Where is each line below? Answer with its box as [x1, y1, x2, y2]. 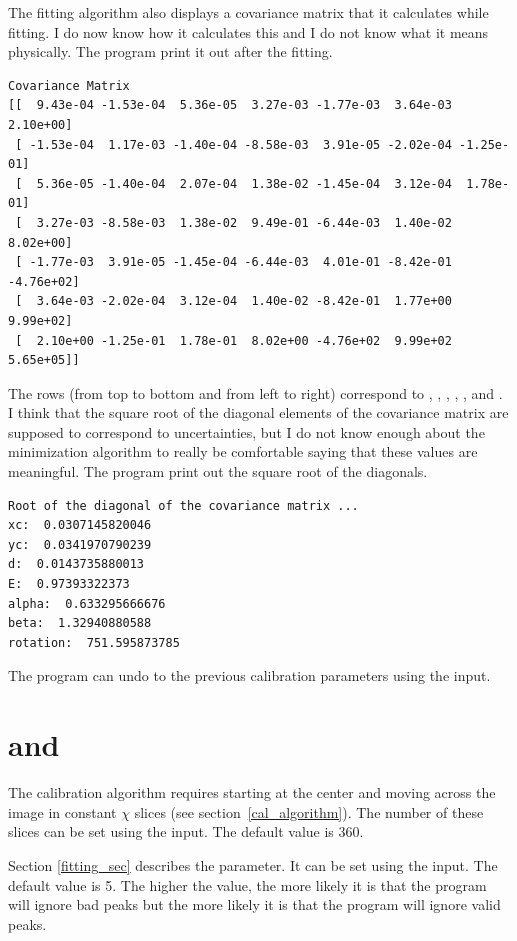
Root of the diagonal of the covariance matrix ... [8, 498, 359, 513]
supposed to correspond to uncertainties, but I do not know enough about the [8, 421, 485, 442]
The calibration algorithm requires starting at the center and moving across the [8, 782, 496, 803]
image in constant [8, 801, 117, 822]
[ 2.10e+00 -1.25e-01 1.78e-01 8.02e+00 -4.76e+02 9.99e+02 [15, 333, 452, 348]
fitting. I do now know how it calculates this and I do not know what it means [8, 21, 489, 42]
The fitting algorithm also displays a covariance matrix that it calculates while [8, 2, 489, 22]
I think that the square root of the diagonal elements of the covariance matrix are [8, 402, 509, 423]
